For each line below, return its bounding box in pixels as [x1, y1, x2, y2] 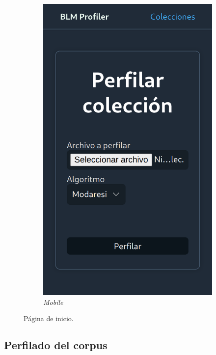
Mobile [43, 297, 63, 307]
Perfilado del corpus [4, 337, 108, 353]
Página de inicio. [24, 313, 74, 324]
